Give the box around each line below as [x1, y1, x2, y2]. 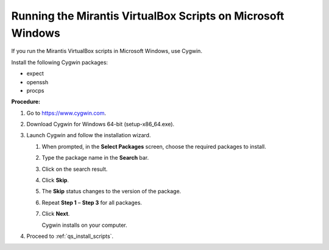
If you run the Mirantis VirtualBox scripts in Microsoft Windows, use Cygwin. [11, 48, 202, 55]
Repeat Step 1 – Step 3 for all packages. [41, 199, 143, 206]
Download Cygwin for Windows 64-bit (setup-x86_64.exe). [26, 121, 175, 128]
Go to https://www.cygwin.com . [26, 109, 107, 116]
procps [26, 87, 44, 94]
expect [26, 70, 44, 77]
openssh [26, 78, 49, 85]
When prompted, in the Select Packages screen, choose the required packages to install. [41, 143, 266, 150]
